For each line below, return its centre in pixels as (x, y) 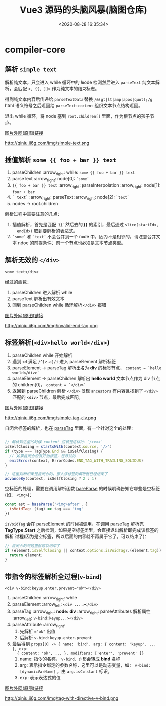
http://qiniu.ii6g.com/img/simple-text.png (47, 143)
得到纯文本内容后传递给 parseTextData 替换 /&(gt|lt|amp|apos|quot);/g (79, 99)
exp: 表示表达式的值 (40, 678)
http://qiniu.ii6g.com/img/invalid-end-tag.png (52, 325)
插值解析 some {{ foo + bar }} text (61, 160)
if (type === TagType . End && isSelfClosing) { (54, 451)
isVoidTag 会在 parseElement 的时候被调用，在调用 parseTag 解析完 (75, 524)
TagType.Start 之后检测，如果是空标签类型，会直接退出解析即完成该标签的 (82, 530)
